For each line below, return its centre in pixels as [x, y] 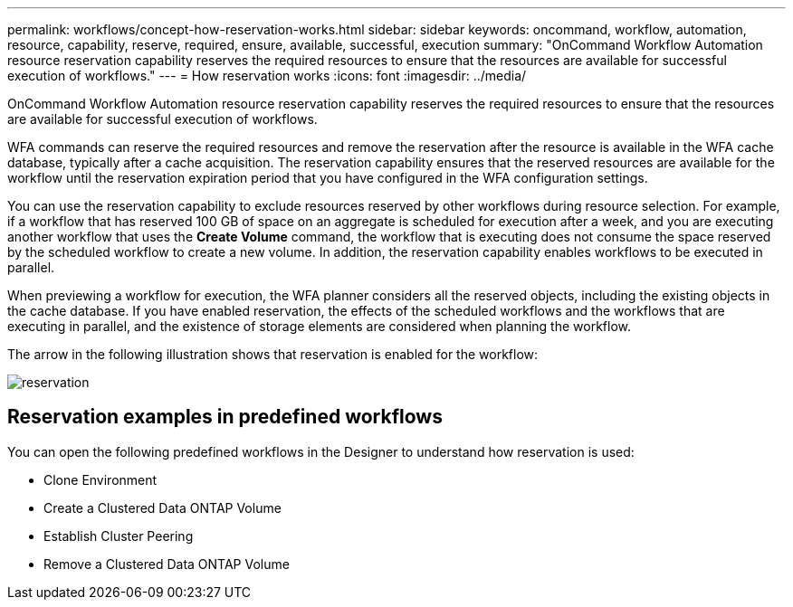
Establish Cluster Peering [119, 536]
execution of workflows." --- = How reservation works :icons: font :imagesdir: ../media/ [267, 76]
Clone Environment [100, 479]
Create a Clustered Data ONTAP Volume [162, 507]
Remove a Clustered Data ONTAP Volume [167, 564]
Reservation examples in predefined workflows [225, 417]
